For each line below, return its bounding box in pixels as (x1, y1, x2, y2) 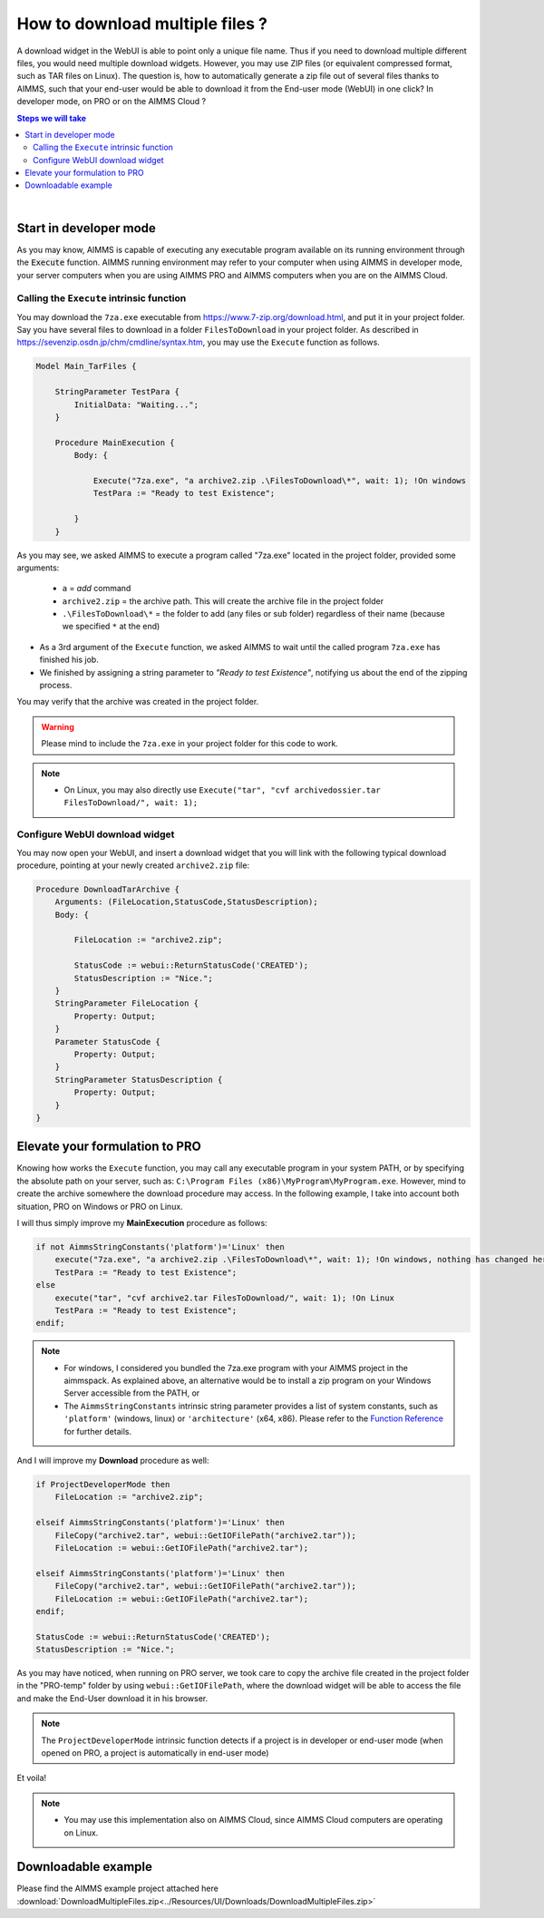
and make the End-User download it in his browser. (16, 1692, 209, 1704)
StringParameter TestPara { (54, 386, 180, 397)
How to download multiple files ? (16, 14, 267, 34)
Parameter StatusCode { (54, 1037, 160, 1047)
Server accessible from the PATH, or (63, 1387, 200, 1398)
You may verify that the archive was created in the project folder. (16, 696, 259, 707)
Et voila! (16, 1773, 47, 1784)
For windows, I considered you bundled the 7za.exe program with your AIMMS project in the (63, 1362, 408, 1373)
